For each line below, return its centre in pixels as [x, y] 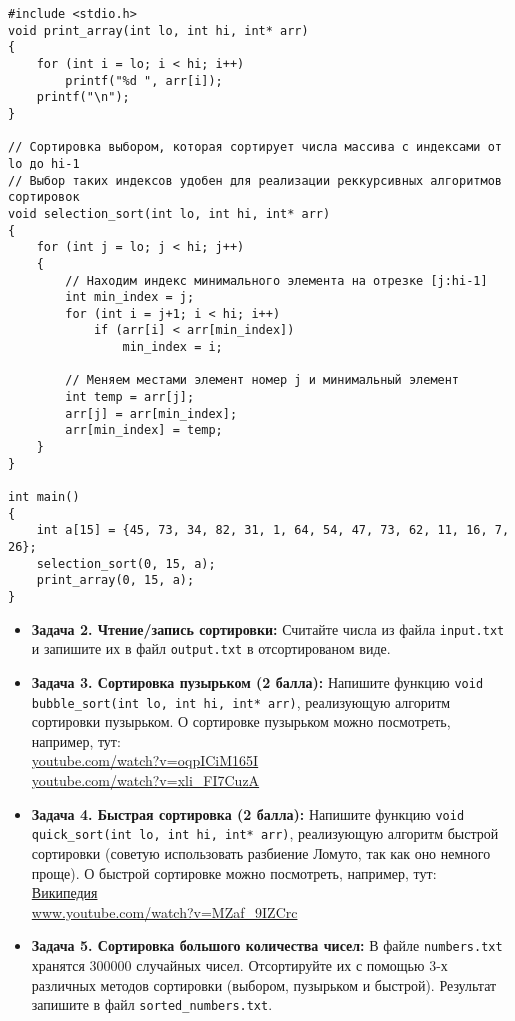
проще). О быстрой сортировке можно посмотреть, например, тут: [234, 872]
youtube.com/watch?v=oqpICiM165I [145, 760]
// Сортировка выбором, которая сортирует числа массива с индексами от [255, 147]
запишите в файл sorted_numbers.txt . [152, 1004]
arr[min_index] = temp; [144, 430]
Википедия [64, 892]
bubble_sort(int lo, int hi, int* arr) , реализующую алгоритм [241, 701]
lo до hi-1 [44, 163]
